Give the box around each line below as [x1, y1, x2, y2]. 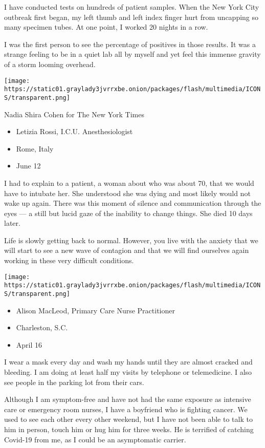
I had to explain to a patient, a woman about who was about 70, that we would [4, 177, 254, 188]
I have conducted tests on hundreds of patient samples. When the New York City [4, 2, 259, 12]
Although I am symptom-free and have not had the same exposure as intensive [4, 394, 251, 404]
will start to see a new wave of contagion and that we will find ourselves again [4, 245, 249, 255]
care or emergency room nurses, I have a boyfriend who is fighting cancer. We [4, 403, 248, 414]
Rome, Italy [16, 143, 54, 154]
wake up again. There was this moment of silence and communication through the [4, 198, 261, 208]
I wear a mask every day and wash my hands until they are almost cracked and [4, 356, 253, 367]
